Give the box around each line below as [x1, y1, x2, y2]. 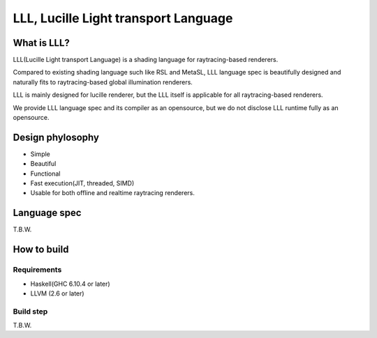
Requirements [13, 265, 62, 275]
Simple [30, 150, 50, 158]
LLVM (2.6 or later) [30, 289, 84, 298]
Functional [30, 169, 61, 178]
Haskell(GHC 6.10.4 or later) [30, 279, 111, 288]
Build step [13, 307, 48, 316]
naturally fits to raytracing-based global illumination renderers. [13, 77, 193, 86]
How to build [13, 244, 69, 256]
